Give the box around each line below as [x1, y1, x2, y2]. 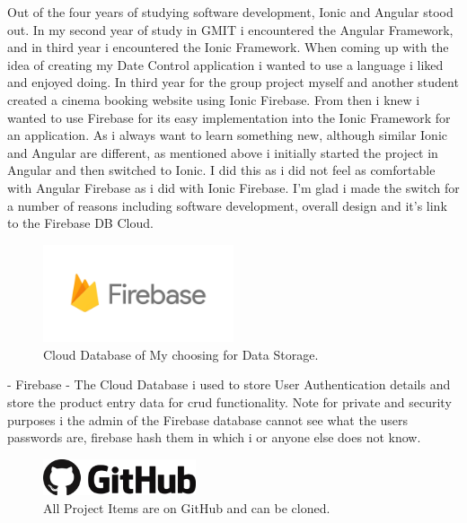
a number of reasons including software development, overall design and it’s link [7, 196, 447, 214]
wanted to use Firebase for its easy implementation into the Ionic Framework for [7, 108, 451, 126]
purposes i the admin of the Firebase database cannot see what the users [7, 410, 409, 429]
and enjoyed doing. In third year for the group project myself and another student [7, 73, 459, 92]
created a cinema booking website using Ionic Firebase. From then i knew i [7, 90, 420, 109]
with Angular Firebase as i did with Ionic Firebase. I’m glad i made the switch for [7, 178, 460, 196]
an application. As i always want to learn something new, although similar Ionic [7, 126, 447, 144]
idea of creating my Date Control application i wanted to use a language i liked [7, 55, 444, 74]
